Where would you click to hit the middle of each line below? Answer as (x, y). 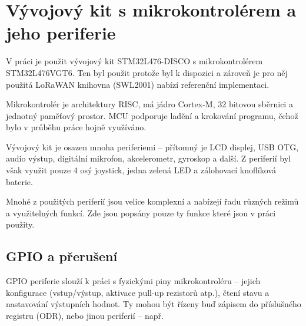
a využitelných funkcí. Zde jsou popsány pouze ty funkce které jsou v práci (141, 213)
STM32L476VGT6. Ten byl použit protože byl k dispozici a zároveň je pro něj (147, 72)
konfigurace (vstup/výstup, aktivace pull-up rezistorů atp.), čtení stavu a (138, 292)
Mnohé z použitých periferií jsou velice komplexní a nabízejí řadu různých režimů (152, 201)
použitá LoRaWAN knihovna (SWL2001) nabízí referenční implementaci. (138, 84)
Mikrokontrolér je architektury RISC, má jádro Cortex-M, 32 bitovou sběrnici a (149, 104)
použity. (20, 224)
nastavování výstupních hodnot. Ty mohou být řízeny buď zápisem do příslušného (154, 304)
